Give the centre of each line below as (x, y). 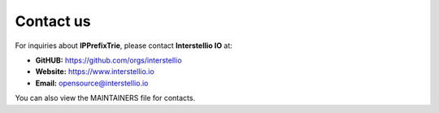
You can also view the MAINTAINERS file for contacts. (105, 98)
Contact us (53, 21)
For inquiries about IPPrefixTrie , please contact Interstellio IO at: (124, 46)
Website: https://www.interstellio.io (95, 72)
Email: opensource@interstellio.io (92, 83)
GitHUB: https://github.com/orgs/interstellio (109, 60)
